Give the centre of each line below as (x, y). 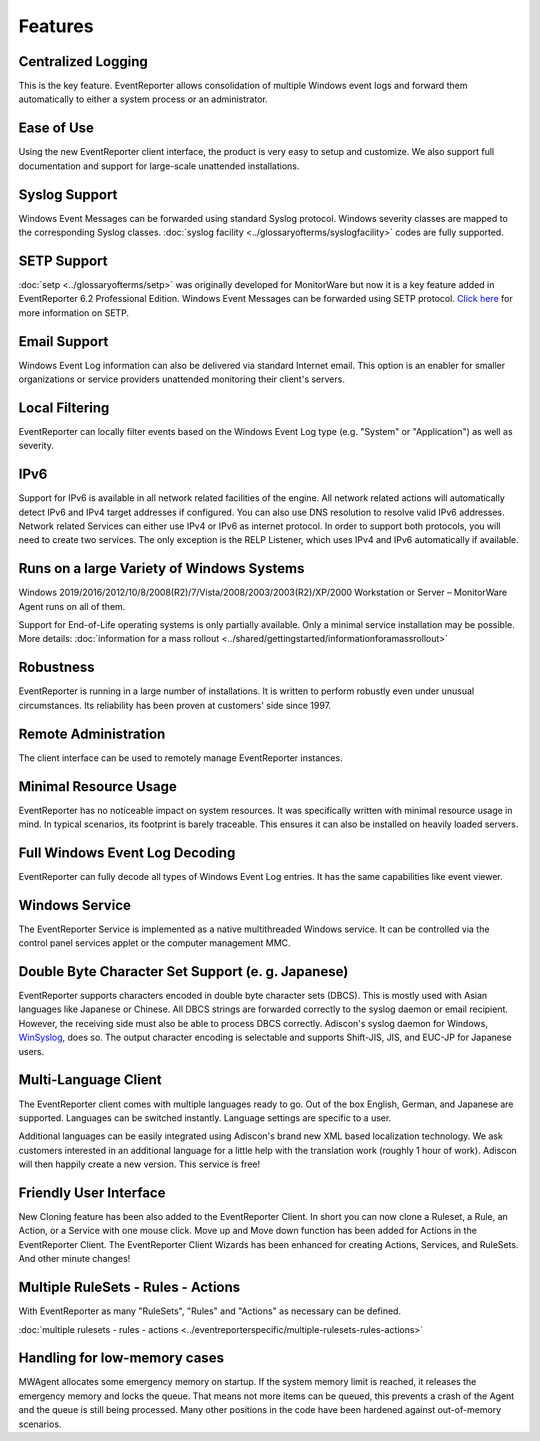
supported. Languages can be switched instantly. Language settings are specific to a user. (205, 1117)
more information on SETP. (74, 312)
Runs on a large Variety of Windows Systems (161, 568)
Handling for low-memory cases (121, 1358)
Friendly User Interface (92, 1192)
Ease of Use (56, 128)
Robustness (56, 667)
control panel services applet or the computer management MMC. (154, 943)
